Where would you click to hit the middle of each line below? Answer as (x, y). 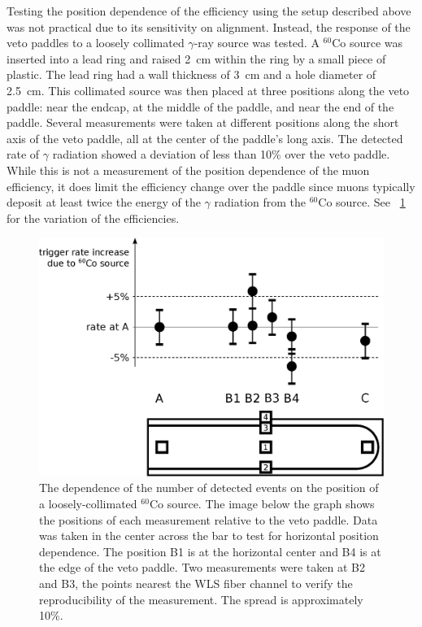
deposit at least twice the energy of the (104, 202)
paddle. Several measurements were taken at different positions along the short (203, 122)
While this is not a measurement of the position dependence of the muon (188, 170)
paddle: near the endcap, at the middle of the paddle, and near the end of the (200, 106)
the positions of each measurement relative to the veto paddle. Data (209, 519)
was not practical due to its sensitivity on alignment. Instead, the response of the (209, 26)
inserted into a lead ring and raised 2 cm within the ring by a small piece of (196, 58)
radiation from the (260, 202)
